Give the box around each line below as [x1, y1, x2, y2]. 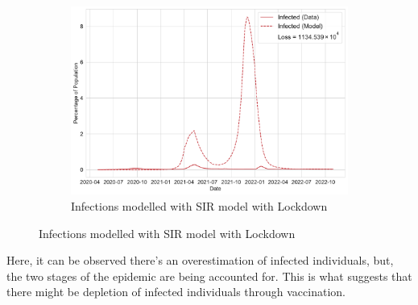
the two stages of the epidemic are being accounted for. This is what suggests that [6, 267, 412, 284]
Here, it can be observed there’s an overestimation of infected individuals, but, [6, 252, 394, 269]
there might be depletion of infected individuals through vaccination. [6, 283, 346, 300]
